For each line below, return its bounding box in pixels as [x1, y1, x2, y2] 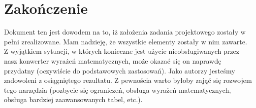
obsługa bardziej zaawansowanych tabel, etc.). [4, 94, 143, 105]
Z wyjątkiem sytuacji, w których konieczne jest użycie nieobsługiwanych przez [4, 46, 239, 56]
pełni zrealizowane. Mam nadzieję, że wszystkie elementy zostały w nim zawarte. [4, 36, 247, 46]
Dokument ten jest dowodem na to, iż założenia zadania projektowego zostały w [4, 27, 246, 37]
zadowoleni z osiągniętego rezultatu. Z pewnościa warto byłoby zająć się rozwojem [4, 75, 252, 85]
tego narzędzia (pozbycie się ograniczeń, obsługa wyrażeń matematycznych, [4, 84, 231, 95]
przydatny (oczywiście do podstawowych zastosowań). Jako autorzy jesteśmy [4, 65, 235, 75]
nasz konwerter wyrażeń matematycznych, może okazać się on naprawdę [4, 55, 222, 66]
